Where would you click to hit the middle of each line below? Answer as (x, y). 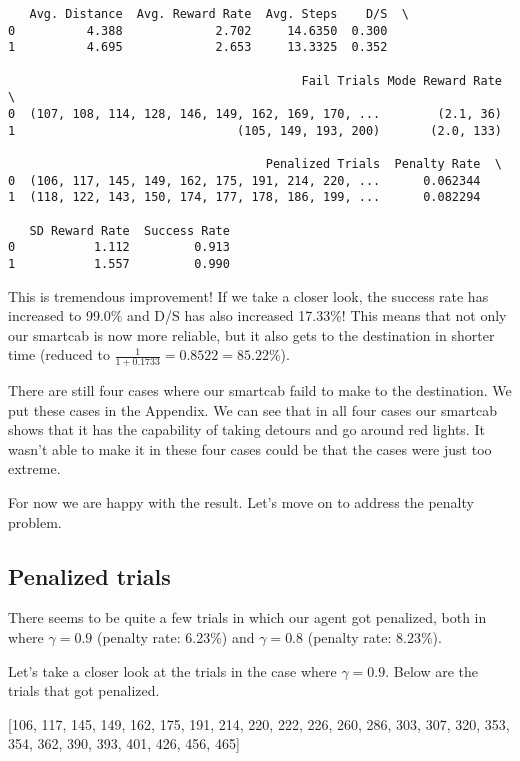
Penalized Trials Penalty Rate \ (383, 163)
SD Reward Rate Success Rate (129, 230)
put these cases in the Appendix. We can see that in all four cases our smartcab (253, 409)
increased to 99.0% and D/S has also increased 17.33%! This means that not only (257, 315)
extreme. (34, 468)
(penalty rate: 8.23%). (374, 637)
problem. (35, 521)
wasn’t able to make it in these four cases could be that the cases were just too (250, 448)
